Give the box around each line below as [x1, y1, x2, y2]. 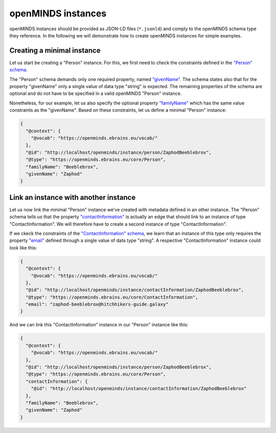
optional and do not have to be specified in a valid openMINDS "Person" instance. [9, 90, 182, 97]
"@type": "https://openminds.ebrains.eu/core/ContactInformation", [26, 294, 198, 300]
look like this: [9, 244, 37, 251]
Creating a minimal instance [9, 46, 101, 55]
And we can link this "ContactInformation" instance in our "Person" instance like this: [9, 322, 189, 328]
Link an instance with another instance [9, 193, 136, 202]
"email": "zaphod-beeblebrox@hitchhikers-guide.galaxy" [26, 301, 169, 307]
